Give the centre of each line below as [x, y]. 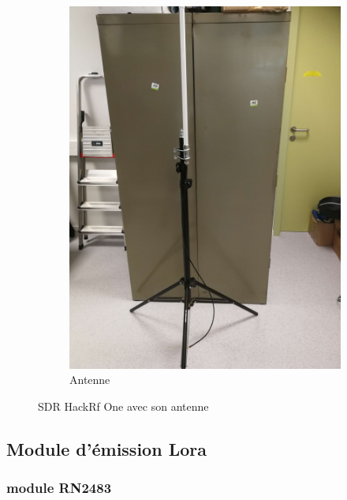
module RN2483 [59, 488]
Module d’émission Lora [106, 448]
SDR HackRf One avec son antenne [123, 406]
